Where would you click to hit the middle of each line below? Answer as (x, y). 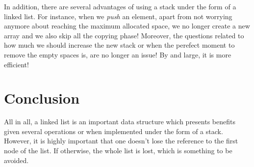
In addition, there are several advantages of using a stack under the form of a (120, 6)
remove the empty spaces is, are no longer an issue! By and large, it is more (118, 54)
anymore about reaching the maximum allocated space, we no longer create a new (127, 26)
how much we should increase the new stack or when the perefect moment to (119, 45)
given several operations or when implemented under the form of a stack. (114, 131)
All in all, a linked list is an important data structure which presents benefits (120, 122)
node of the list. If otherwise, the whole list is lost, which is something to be (118, 151)
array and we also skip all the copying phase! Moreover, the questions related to (124, 35)
